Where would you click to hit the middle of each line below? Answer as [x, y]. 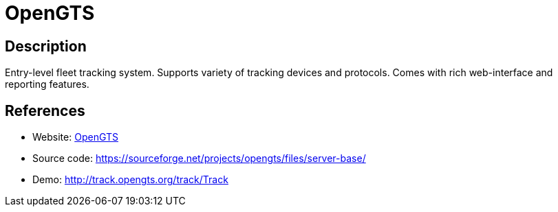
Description [46, 46]
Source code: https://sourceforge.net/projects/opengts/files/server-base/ [199, 158]
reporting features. [47, 84]
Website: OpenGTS [75, 137]
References [45, 110]
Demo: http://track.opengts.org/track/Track [130, 180]
